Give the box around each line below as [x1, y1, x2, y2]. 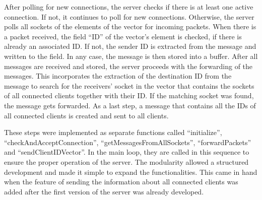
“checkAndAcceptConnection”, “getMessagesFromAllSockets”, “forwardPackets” [4, 137, 251, 147]
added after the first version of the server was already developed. [4, 186, 204, 196]
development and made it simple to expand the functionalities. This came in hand [4, 166, 257, 177]
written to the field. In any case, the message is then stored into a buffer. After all [4, 50, 258, 61]
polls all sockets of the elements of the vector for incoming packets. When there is [4, 21, 256, 32]
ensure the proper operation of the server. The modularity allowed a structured [4, 156, 249, 167]
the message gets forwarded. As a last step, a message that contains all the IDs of [4, 100, 256, 110]
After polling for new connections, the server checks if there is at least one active [4, 2, 253, 12]
